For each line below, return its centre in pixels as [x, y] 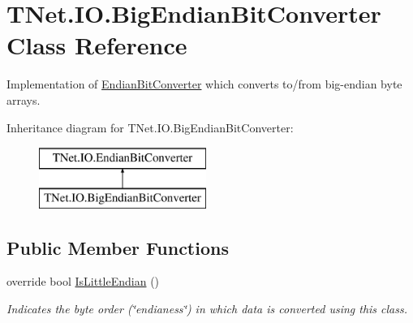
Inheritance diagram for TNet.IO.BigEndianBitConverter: [150, 127]
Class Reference [97, 45]
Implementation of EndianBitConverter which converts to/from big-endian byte [204, 84]
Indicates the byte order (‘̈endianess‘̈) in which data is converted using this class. [207, 309]
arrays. [24, 99]
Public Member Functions [118, 247]
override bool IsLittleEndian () [83, 281]
